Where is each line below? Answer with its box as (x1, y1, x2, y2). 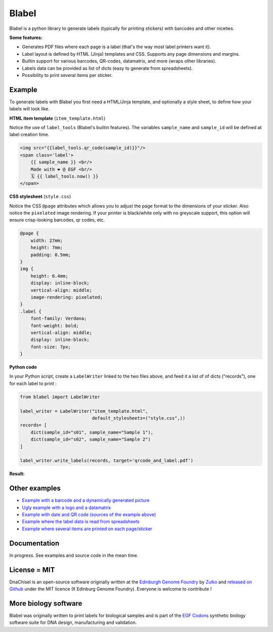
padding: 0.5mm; (30, 252, 71, 258)
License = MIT (9, 565, 55, 574)
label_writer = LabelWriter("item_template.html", (20, 408, 149, 414)
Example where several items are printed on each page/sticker (22, 526, 153, 532)
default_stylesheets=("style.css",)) (92, 415, 186, 421)
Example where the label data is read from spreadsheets (22, 519, 140, 525)
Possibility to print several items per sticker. (22, 72, 113, 78)
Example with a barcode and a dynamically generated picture (22, 497, 150, 503)
